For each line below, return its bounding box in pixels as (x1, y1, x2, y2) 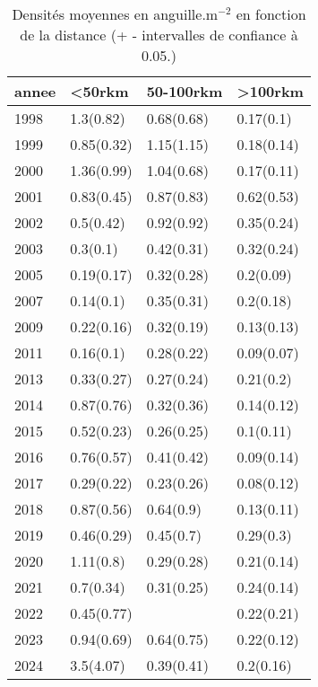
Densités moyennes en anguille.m (12, 4, 219, 24)
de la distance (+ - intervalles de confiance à (20, 24, 298, 45)
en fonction (236, 4, 306, 24)
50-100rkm (146, 81, 223, 101)
